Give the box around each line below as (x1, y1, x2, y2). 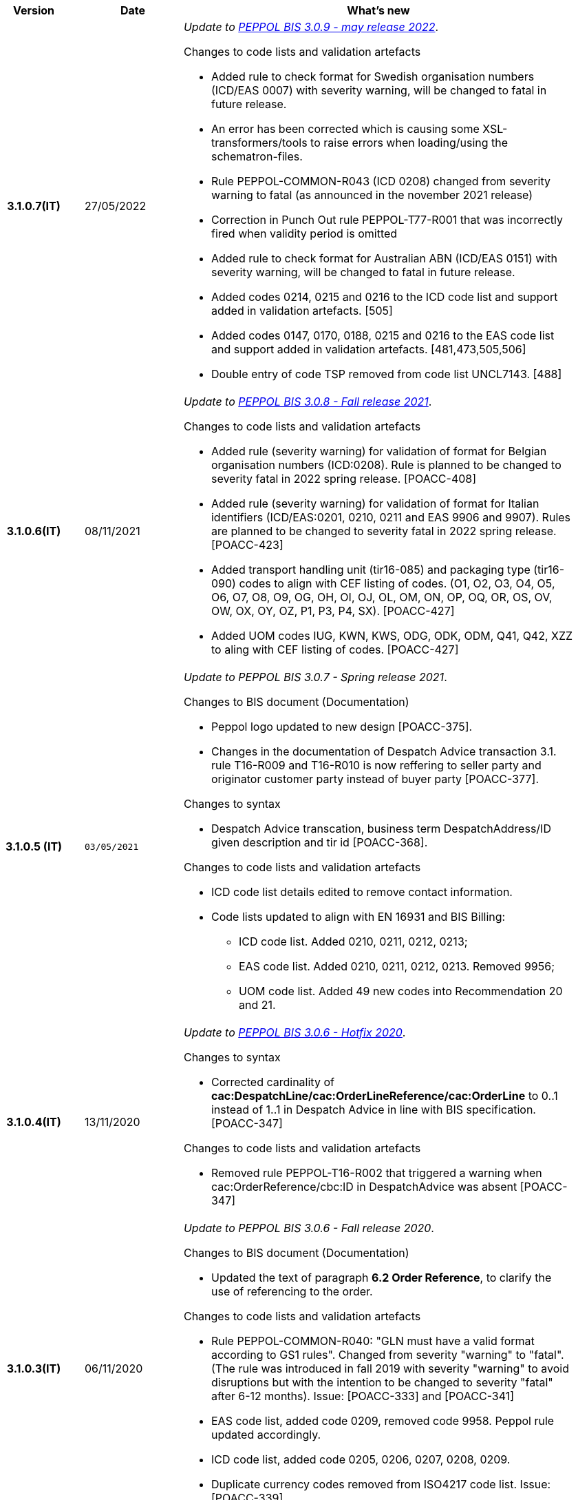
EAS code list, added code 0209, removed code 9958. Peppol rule (211, 1414, 555, 1428)
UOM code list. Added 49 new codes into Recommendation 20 (238, 984, 563, 998)
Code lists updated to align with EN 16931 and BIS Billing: (211, 910, 506, 924)
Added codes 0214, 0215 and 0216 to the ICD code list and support (211, 290, 558, 304)
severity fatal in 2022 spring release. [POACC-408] (211, 472, 477, 486)
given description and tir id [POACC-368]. (211, 835, 428, 849)
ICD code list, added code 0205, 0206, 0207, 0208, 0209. (211, 1452, 511, 1466)
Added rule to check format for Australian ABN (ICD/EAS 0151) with (211, 251, 558, 265)
